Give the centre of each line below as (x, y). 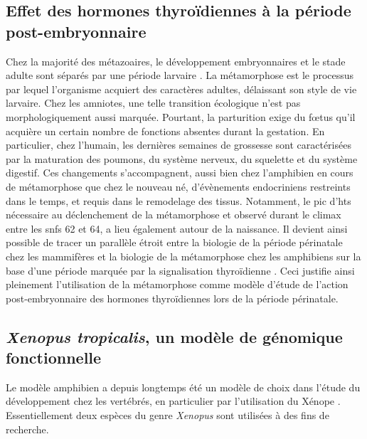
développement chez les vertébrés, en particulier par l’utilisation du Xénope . (173, 401)
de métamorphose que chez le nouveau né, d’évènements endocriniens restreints (178, 186)
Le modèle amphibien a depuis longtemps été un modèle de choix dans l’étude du (183, 387)
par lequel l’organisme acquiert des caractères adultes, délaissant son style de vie (181, 89)
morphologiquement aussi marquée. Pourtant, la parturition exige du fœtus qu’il (181, 116)
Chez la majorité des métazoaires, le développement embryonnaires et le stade (176, 61)
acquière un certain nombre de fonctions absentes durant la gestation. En (165, 131)
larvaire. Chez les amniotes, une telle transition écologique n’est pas (153, 103)
